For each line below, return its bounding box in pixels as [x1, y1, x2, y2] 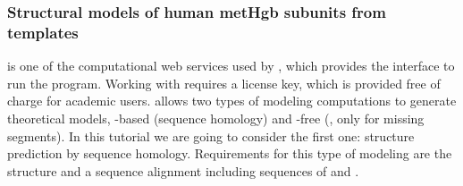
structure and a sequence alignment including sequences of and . [7, 161, 359, 180]
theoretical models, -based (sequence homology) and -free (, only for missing [7, 108, 425, 127]
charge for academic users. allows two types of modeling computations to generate [7, 91, 457, 110]
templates [7, 21, 79, 43]
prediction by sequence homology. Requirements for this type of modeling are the [7, 144, 452, 163]
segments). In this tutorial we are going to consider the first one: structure [7, 126, 415, 145]
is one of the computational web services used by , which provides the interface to [7, 56, 455, 75]
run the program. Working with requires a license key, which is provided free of [7, 73, 441, 92]
